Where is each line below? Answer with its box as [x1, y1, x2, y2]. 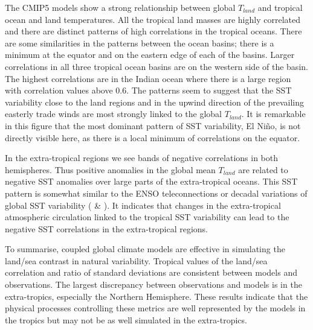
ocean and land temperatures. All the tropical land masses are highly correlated [5, 13, 300, 25]
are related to [238, 163, 288, 176]
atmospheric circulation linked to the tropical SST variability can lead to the [5, 211, 289, 223]
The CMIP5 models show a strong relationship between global [5, 1, 236, 13]
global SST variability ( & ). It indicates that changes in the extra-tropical [5, 198, 281, 211]
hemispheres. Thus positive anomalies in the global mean [5, 163, 216, 176]
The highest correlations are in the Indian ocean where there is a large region [5, 72, 291, 84]
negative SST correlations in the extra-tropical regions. [5, 222, 208, 235]
